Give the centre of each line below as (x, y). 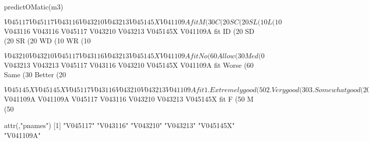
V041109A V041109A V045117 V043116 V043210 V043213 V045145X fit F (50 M (129, 98)
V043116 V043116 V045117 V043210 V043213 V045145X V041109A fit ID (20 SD (129, 31)
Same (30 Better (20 (35, 74)
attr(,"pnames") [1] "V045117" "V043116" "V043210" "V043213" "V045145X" (119, 125)
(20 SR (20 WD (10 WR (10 (47, 41)
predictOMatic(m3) (34, 6)
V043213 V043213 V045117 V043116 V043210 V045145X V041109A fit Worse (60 (129, 65)
